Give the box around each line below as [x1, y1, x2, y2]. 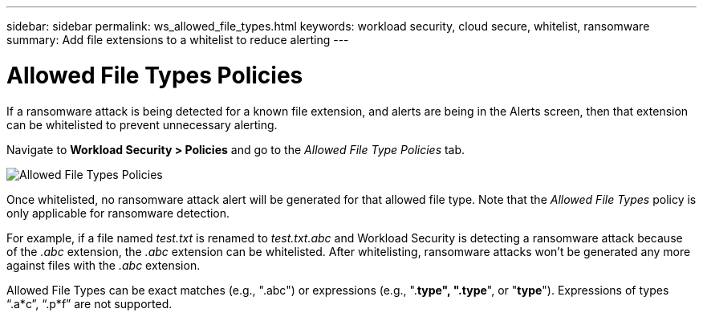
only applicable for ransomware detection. [6, 205, 230, 220]
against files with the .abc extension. [6, 258, 201, 272]
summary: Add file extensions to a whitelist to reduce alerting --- [6, 33, 349, 47]
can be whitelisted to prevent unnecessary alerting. [6, 117, 278, 132]
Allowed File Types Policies [6, 61, 303, 89]
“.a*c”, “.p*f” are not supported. [6, 296, 173, 311]
